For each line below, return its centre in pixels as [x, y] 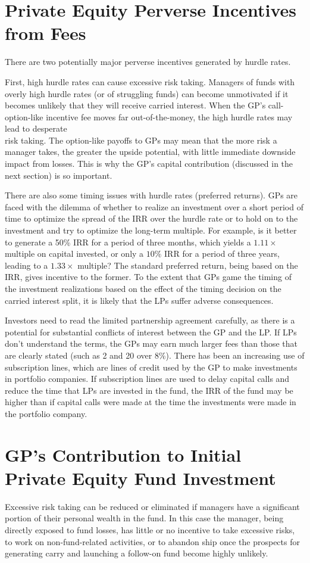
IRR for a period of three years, [222, 253]
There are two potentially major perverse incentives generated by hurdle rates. [148, 62]
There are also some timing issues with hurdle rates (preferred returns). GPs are [151, 195]
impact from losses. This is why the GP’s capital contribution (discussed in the [149, 164]
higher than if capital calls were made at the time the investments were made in [151, 402]
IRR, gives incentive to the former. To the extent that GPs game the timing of [148, 277]
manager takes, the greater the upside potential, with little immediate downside [150, 152]
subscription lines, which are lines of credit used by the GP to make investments [151, 367]
